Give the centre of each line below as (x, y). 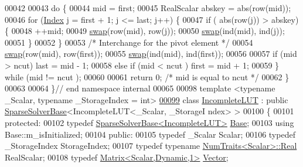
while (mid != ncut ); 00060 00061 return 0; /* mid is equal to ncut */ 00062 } (147, 76)
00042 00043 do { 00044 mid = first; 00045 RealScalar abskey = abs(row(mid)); (148, 8)
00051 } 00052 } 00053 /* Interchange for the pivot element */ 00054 (129, 42)
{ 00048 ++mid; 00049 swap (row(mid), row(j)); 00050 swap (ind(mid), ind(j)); (145, 31)
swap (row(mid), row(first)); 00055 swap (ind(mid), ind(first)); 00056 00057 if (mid (151, 54)
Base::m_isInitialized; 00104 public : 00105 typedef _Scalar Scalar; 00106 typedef (150, 134)
